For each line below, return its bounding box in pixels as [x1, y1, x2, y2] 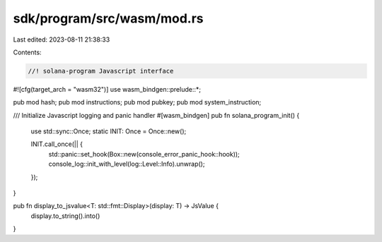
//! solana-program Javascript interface [28, 67, 174, 75]
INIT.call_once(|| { [30, 140, 83, 148]
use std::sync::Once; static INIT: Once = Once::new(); [30, 127, 187, 135]
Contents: [13, 48, 42, 56]
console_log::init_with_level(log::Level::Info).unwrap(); [48, 159, 205, 169]
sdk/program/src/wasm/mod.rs [13, 11, 204, 26]
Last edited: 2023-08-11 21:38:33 [13, 35, 110, 44]
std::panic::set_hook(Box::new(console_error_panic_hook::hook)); [48, 150, 240, 158]
